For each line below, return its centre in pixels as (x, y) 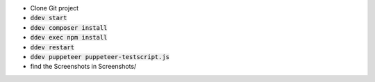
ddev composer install (69, 27)
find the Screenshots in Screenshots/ (83, 67)
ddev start (49, 18)
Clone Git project (55, 8)
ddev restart (52, 47)
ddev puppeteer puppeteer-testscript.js (100, 57)
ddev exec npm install (69, 38)
